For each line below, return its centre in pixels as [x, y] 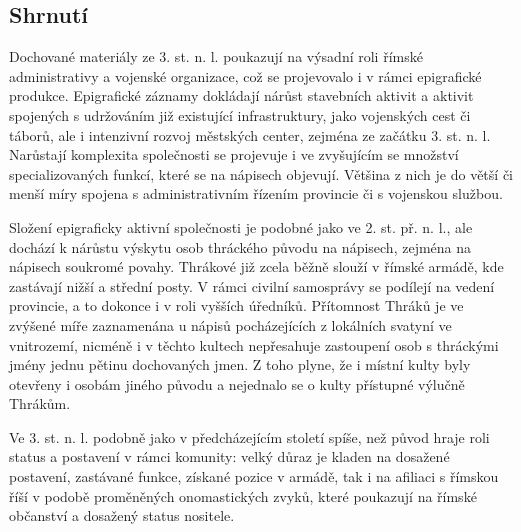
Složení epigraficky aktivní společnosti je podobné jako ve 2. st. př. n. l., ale [241, 226]
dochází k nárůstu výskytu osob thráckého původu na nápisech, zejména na [240, 246]
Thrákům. [40, 403]
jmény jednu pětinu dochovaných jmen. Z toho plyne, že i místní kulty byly [240, 364]
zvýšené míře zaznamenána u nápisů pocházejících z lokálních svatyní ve [230, 324]
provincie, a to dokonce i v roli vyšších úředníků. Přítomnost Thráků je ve [236, 305]
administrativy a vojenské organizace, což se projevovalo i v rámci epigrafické [245, 75]
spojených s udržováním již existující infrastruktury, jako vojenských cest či [240, 114]
